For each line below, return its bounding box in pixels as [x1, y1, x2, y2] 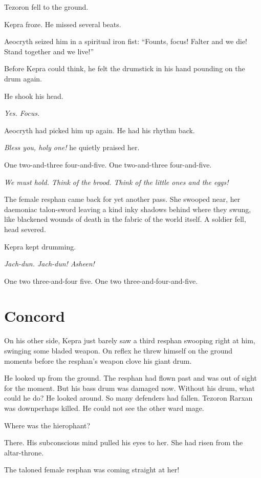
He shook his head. [4, 90, 63, 101]
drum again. [4, 73, 42, 84]
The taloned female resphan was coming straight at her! [4, 464, 180, 475]
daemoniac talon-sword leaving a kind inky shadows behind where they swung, [4, 203, 251, 214]
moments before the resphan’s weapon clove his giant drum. [4, 355, 192, 366]
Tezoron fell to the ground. [4, 2, 89, 12]
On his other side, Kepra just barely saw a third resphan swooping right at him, [4, 335, 255, 346]
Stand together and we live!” [4, 46, 94, 56]
